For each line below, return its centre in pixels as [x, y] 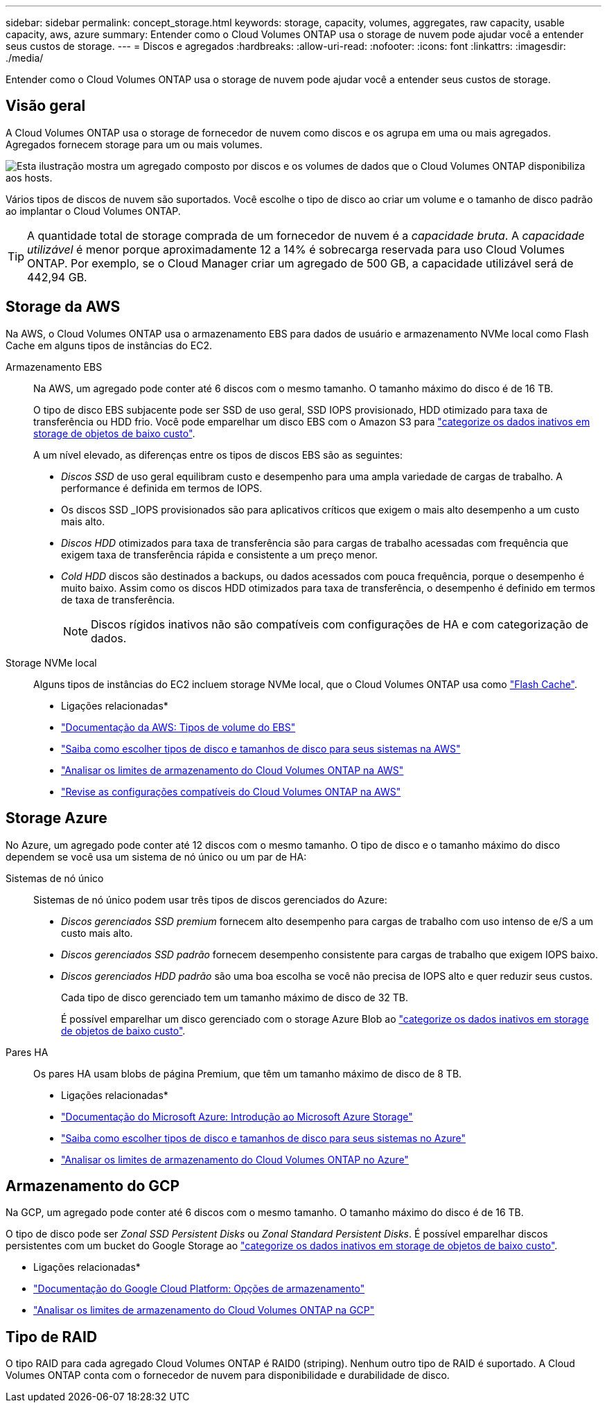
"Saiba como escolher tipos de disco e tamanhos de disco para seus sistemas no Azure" [264, 1138]
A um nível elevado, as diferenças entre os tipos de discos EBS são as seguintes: [218, 455]
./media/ [25, 58]
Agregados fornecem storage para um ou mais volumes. [134, 144]
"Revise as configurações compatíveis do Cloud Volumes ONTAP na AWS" [231, 791]
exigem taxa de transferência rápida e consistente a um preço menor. [220, 554]
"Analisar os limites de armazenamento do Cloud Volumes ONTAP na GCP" [204, 1310]
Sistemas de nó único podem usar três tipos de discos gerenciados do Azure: [210, 899]
